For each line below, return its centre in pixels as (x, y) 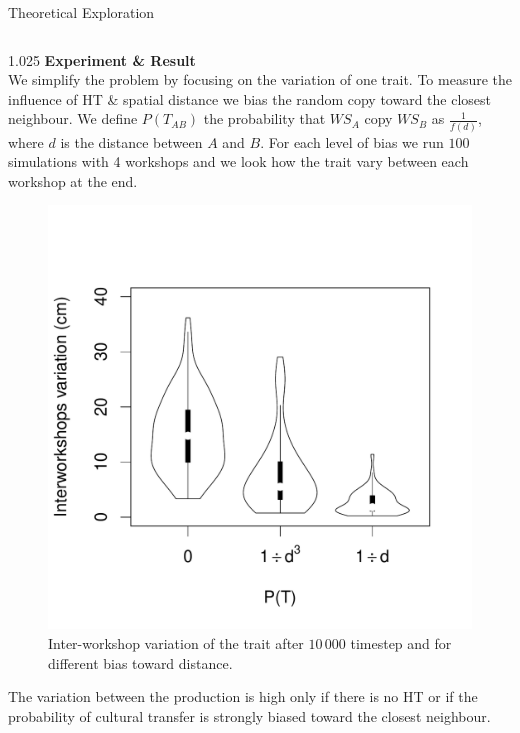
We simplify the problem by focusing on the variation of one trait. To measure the (260, 79)
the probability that (264, 118)
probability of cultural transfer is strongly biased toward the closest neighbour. (249, 715)
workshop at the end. (73, 180)
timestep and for (401, 643)
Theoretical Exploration (81, 12)
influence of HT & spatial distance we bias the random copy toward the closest (250, 98)
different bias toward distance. (140, 662)
